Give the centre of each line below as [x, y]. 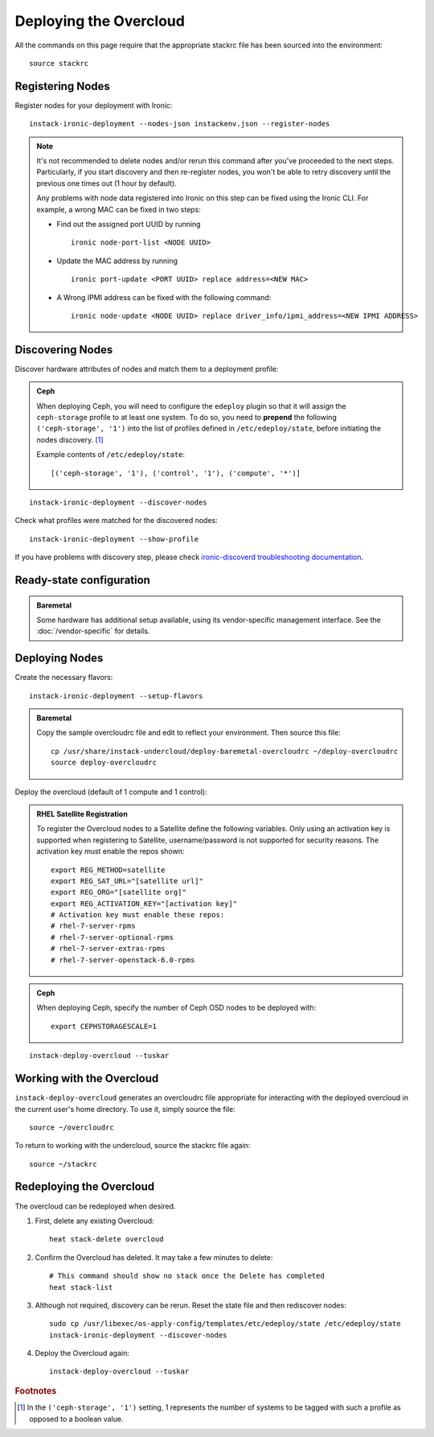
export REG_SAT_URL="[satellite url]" [127, 881]
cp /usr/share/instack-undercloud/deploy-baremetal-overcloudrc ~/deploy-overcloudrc [225, 751]
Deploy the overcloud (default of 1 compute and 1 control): [111, 792]
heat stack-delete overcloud [106, 1239]
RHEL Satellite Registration [82, 813]
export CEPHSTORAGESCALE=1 [104, 1026]
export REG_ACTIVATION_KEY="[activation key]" [144, 904]
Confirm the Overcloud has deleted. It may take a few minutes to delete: [154, 1257]
